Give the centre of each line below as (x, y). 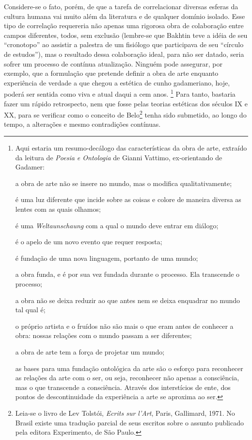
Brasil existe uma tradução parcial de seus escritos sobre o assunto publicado (130, 422)
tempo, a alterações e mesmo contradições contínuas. (82, 124)
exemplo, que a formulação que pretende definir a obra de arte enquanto (111, 73)
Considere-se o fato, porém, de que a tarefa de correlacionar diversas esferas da (121, 6)
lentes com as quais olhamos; (58, 209)
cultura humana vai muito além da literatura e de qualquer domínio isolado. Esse (125, 16)
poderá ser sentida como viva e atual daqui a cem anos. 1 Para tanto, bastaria (120, 93)
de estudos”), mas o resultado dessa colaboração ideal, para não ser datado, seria (124, 54)
